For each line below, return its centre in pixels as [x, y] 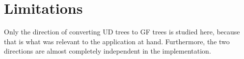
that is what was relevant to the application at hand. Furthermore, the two [117, 41]
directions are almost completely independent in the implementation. [108, 51]
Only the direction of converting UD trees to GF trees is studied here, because [122, 32]
